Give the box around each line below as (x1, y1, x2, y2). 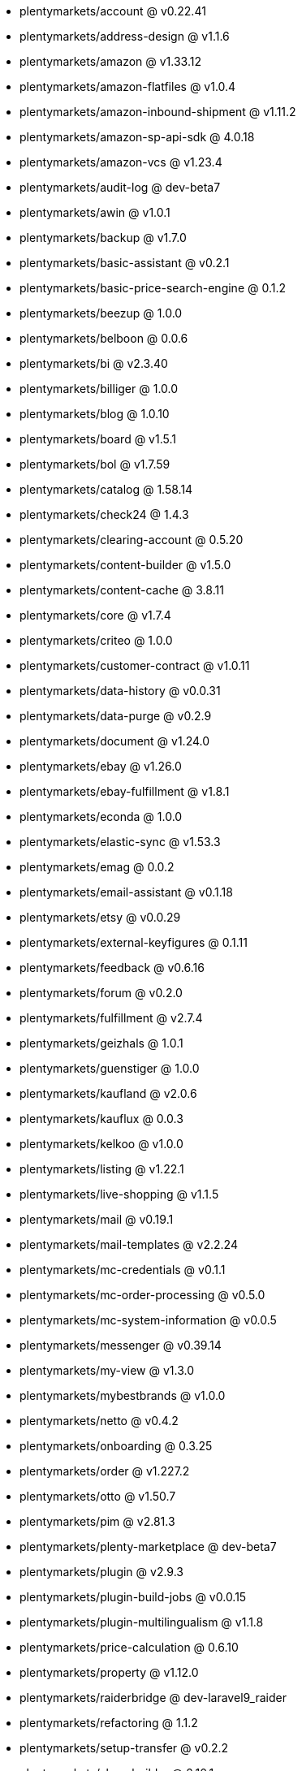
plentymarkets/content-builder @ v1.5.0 (19, 558, 231, 572)
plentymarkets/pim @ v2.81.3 (19, 1514, 175, 1528)
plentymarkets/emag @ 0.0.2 (19, 860, 175, 874)
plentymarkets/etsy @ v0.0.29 (19, 910, 181, 924)
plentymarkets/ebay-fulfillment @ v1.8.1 (19, 784, 230, 798)
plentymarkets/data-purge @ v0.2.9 (19, 709, 212, 723)
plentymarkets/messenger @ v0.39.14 (19, 1338, 222, 1352)
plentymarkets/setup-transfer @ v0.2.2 (19, 1741, 229, 1755)
